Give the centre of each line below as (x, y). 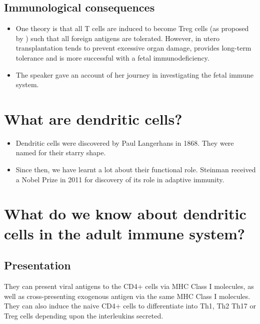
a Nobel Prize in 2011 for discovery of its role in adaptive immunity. (120, 179)
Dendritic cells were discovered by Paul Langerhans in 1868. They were (125, 142)
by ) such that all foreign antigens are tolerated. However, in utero (117, 38)
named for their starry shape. (61, 152)
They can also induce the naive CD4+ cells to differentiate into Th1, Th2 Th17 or (130, 306)
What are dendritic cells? (93, 118)
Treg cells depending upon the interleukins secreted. (84, 315)
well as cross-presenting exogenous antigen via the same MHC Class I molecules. (127, 296)
